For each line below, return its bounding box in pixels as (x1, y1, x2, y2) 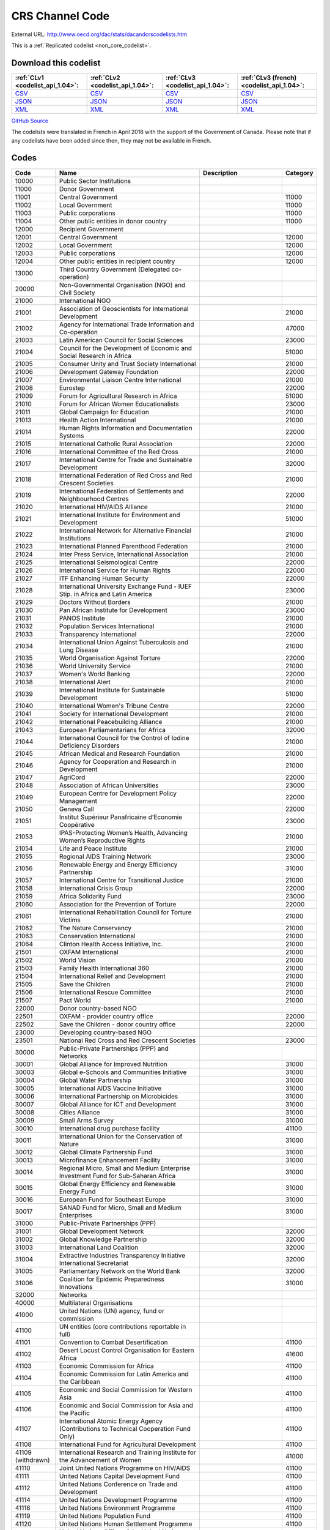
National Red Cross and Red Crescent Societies (59, 1036, 196, 1045)
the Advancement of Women (59, 1455, 142, 1464)
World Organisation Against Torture (59, 654, 161, 662)
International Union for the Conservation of (59, 1132, 183, 1141)
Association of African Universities (59, 781, 159, 789)
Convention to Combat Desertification (59, 1338, 168, 1346)
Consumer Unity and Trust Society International (59, 359, 196, 368)
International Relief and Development (59, 972, 166, 980)
